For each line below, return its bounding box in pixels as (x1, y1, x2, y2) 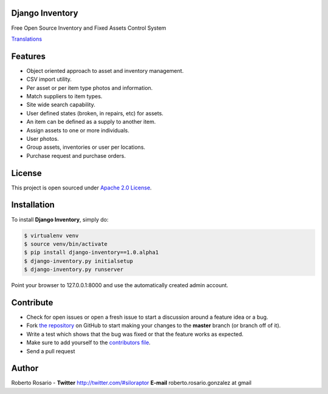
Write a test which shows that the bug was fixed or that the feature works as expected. (26, 330, 244, 338)
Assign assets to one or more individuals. (26, 126, 130, 134)
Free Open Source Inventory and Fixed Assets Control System (11, 24, 166, 32)
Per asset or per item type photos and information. (26, 84, 153, 91)
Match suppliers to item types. (26, 92, 103, 100)
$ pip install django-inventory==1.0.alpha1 (24, 249, 159, 256)
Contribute (11, 297, 53, 308)
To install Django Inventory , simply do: (11, 216, 109, 223)
